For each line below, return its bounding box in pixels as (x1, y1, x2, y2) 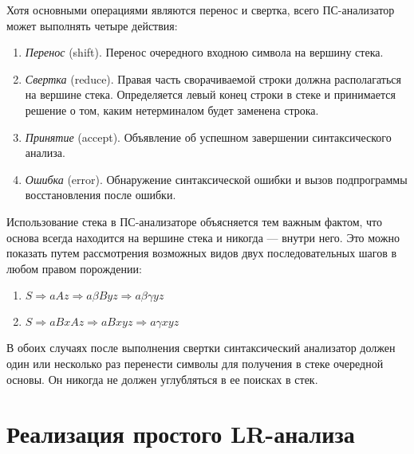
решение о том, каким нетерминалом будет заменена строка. (25, 101, 319, 118)
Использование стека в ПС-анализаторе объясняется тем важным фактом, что (6, 213, 383, 229)
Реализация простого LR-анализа (6, 417, 355, 450)
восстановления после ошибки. (25, 186, 176, 203)
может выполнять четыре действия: (6, 17, 178, 33)
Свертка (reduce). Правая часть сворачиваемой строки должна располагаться (25, 70, 401, 87)
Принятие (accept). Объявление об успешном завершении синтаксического (25, 128, 392, 145)
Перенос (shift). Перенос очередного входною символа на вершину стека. (25, 44, 384, 61)
